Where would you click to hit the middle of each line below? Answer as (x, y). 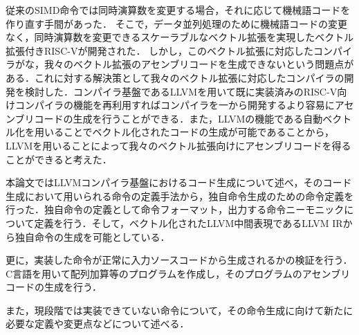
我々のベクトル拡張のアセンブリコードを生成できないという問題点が (199, 64)
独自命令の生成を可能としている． (92, 236)
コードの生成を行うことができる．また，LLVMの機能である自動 (178, 118)
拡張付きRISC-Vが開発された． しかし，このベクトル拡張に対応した (160, 50)
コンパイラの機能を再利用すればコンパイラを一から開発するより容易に (175, 105)
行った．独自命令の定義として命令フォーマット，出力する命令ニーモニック (175, 209)
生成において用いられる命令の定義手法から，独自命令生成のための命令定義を (180, 196)
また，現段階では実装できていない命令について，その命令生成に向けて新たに (179, 310)
